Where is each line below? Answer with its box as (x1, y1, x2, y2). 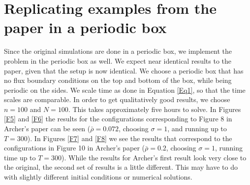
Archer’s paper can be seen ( (4, 123, 91, 134)
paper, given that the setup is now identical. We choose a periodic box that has (4, 65, 244, 75)
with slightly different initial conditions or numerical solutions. (4, 172, 192, 182)
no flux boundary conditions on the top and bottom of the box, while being (4, 75, 232, 85)
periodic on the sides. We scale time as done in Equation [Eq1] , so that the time (4, 84, 246, 95)
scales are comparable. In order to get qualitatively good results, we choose (4, 94, 230, 105)
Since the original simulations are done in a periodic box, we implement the (4, 46, 232, 56)
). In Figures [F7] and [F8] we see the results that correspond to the (27, 133, 232, 143)
